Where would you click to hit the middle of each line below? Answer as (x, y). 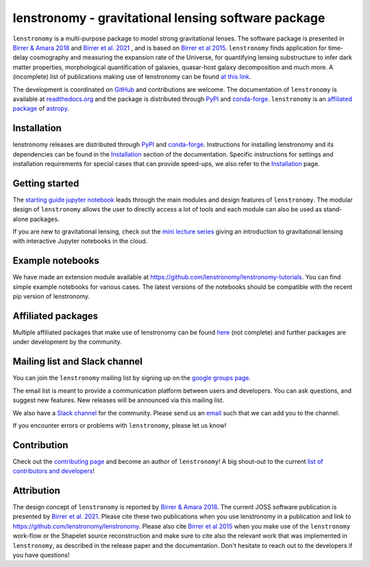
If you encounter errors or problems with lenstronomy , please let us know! (120, 425)
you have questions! (41, 555)
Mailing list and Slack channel (78, 361)
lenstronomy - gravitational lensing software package (169, 18)
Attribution (37, 490)
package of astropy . (41, 108)
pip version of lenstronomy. (51, 297)
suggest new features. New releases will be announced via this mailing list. (119, 400)
